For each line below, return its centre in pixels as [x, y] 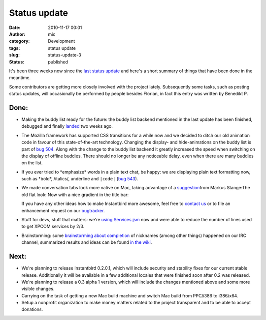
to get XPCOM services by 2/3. [53, 227]
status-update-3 [65, 55]
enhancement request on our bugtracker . [63, 210]
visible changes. [38, 289]
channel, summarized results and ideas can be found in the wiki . [87, 242]
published [58, 62]
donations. [32, 309]
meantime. [20, 78]
